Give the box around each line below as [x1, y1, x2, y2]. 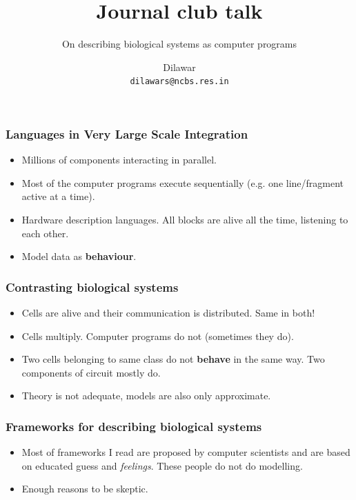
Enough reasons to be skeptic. [21, 481, 148, 496]
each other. [21, 226, 69, 240]
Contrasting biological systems [6, 278, 179, 295]
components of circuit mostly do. [21, 365, 161, 379]
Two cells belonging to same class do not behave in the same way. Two [21, 352, 325, 366]
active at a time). [21, 189, 95, 203]
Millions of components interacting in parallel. [21, 152, 217, 167]
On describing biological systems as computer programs [61, 37, 297, 51]
